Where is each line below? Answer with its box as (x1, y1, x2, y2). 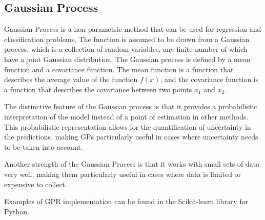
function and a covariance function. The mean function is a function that (4, 64, 234, 74)
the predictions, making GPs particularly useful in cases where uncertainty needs (4, 131, 258, 142)
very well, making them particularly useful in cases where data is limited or (4, 168, 241, 179)
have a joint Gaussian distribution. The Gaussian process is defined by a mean (4, 53, 251, 64)
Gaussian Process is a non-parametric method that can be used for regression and (4, 24, 261, 34)
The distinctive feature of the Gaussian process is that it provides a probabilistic (4, 101, 257, 112)
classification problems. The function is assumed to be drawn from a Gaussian (4, 33, 250, 44)
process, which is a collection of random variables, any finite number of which (4, 44, 248, 54)
